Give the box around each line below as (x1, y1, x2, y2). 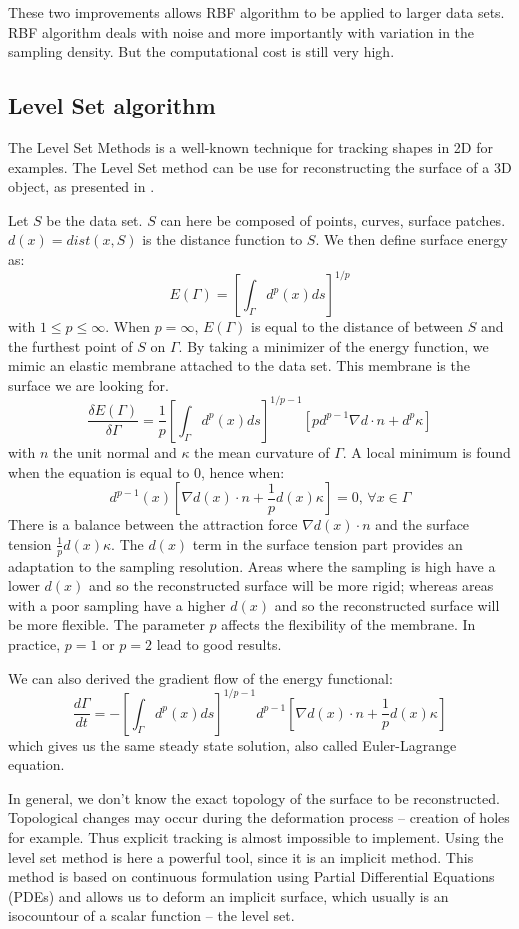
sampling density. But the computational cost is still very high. (8, 41, 395, 62)
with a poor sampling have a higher (8, 594, 226, 615)
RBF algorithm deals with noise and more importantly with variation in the (8, 21, 475, 42)
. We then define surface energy (315, 229, 508, 250)
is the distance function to (142, 229, 303, 250)
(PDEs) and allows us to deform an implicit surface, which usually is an (8, 885, 449, 906)
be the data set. (46, 209, 143, 230)
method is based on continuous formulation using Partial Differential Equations (8, 866, 495, 887)
